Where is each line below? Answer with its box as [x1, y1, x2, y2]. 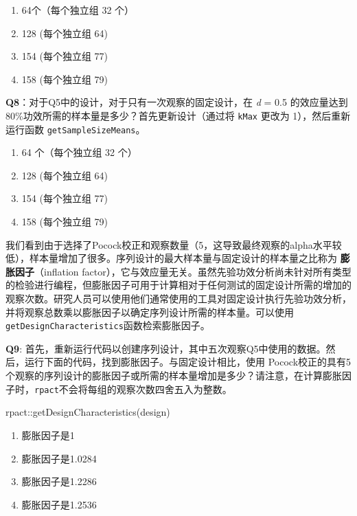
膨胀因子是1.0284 [21, 451, 97, 465]
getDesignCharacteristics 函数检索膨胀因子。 [5, 318, 210, 333]
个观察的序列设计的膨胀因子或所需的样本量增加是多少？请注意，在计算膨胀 [5, 368, 342, 383]
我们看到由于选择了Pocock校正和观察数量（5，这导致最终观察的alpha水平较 [5, 237, 342, 251]
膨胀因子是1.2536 [21, 497, 97, 511]
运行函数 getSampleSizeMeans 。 [5, 122, 146, 136]
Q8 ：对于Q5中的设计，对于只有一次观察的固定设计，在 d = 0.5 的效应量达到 [5, 95, 348, 109]
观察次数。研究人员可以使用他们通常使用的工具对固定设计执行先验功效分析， [5, 291, 352, 306]
